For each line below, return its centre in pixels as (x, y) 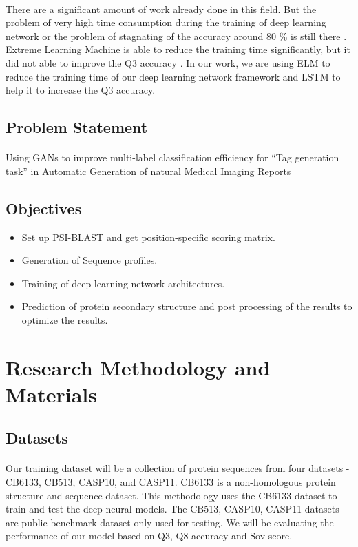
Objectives (44, 208)
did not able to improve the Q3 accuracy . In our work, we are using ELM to (168, 62)
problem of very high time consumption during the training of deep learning (166, 22)
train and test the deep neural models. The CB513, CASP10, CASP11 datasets (172, 509)
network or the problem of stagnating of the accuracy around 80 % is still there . (176, 35)
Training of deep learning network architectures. (123, 283)
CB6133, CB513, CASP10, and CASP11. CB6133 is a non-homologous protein (171, 482)
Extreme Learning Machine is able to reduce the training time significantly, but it (178, 49)
